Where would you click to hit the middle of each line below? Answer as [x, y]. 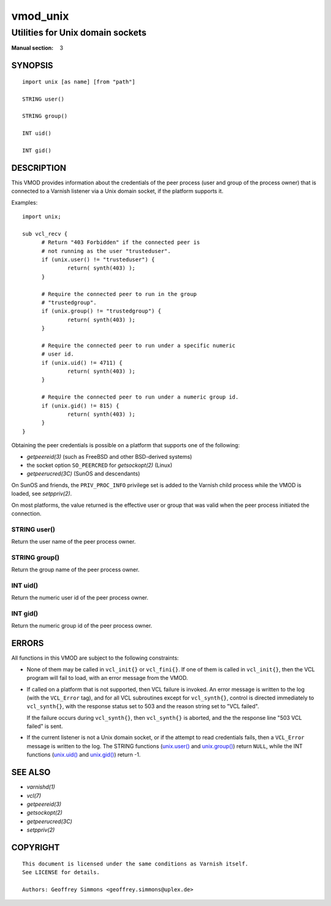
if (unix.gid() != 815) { [80, 406]
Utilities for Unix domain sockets [79, 33]
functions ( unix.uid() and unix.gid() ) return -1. [84, 755]
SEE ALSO [31, 772]
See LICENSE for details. [61, 872]
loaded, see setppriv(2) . [42, 494]
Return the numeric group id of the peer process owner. [82, 626]
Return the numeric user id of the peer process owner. [80, 598]
